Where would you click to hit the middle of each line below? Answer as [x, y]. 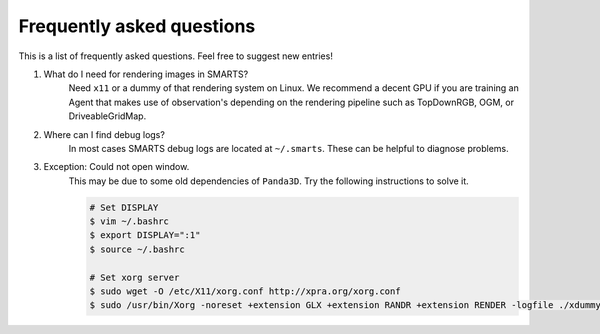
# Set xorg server [134, 277]
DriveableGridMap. [107, 116]
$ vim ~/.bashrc [129, 221]
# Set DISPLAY [124, 207]
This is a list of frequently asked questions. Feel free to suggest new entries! [176, 56]
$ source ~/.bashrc [137, 249]
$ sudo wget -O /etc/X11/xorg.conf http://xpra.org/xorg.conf [245, 291]
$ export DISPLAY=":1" [145, 235]
